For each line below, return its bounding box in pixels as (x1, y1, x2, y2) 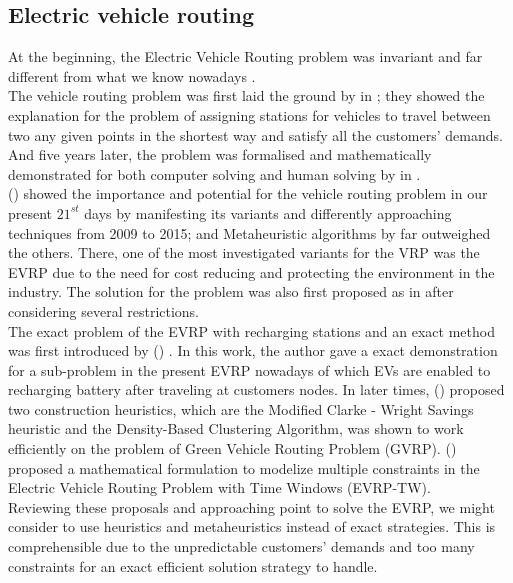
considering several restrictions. (8, 300, 200, 321)
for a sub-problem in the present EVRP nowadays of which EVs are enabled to (8, 359, 491, 380)
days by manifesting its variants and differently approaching (84, 202, 452, 223)
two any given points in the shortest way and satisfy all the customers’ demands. (8, 124, 503, 145)
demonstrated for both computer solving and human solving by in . (8, 163, 421, 184)
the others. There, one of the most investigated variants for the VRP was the (8, 242, 480, 263)
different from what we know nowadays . (8, 65, 256, 86)
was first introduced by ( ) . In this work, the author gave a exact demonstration (8, 340, 498, 361)
